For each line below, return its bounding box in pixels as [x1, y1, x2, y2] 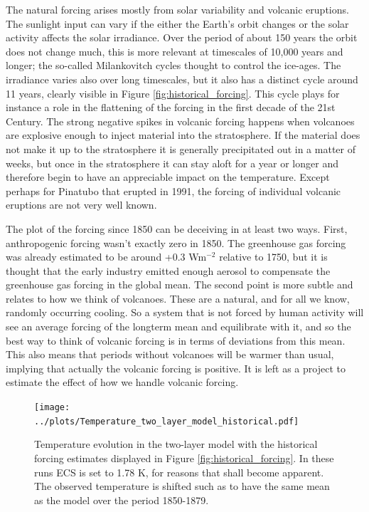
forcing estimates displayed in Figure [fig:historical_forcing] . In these [34, 450, 334, 465]
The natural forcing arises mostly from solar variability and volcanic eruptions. [6, 2, 349, 16]
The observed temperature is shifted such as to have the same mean [34, 479, 330, 493]
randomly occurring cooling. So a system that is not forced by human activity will [6, 305, 364, 320]
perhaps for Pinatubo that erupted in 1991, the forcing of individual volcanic [6, 183, 341, 198]
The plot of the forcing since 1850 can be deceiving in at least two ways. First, [6, 221, 348, 236]
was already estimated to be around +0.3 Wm [6, 249, 207, 264]
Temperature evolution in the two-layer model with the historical [34, 437, 318, 451]
